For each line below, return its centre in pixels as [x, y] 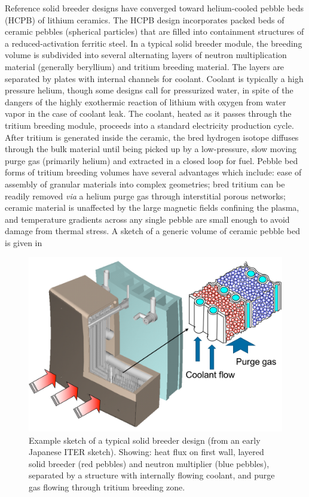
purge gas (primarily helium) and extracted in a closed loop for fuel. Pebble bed [152, 160]
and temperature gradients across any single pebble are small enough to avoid [147, 219]
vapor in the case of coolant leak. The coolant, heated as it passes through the [148, 113]
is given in [24, 242]
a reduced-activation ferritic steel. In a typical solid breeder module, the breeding [154, 43]
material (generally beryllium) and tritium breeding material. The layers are [145, 66]
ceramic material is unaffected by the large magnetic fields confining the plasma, [152, 207]
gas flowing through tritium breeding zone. [107, 487]
